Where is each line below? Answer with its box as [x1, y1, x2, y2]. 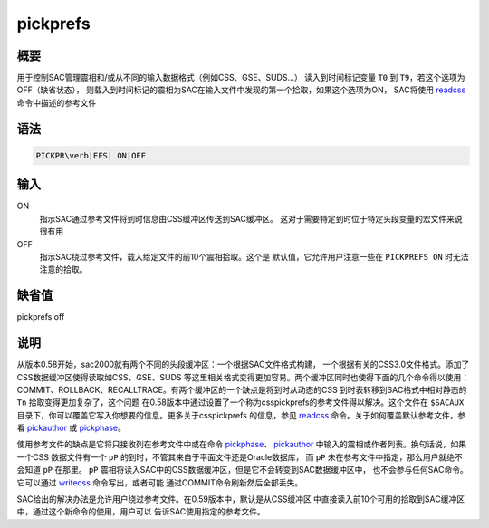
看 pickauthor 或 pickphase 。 [16, 422, 127, 434]
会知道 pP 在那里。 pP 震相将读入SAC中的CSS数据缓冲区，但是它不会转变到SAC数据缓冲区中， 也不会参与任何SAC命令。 [16, 465, 468, 475]
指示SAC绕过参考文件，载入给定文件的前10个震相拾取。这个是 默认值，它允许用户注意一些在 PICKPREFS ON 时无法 [39, 251, 469, 262]
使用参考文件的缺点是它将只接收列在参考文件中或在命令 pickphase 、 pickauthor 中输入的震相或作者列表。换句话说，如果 [16, 439, 467, 450]
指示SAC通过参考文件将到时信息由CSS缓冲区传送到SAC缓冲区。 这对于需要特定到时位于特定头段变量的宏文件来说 [39, 213, 463, 224]
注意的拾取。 [39, 264, 88, 275]
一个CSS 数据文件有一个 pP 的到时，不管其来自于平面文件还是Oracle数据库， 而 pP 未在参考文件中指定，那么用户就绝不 [16, 451, 463, 462]
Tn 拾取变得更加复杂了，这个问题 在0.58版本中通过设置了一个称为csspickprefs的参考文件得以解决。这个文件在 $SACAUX [16, 397, 465, 408]
